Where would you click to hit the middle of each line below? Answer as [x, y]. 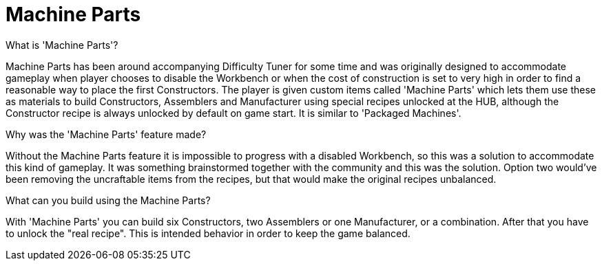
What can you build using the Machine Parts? [108, 200]
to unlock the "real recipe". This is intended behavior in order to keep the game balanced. [208, 233]
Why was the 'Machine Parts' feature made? [106, 134]
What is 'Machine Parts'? [62, 45]
